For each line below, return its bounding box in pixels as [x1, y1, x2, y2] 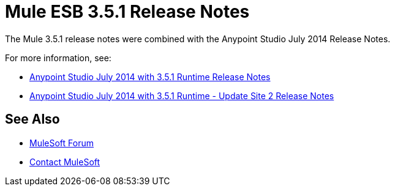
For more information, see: [5, 52, 111, 63]
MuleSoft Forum [29, 137, 94, 148]
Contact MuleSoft [29, 156, 100, 167]
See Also [5, 111, 60, 127]
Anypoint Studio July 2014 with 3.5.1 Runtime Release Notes [29, 71, 271, 82]
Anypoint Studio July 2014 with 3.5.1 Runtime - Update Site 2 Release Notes [29, 90, 334, 101]
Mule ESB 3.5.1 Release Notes [5, 1, 250, 22]
